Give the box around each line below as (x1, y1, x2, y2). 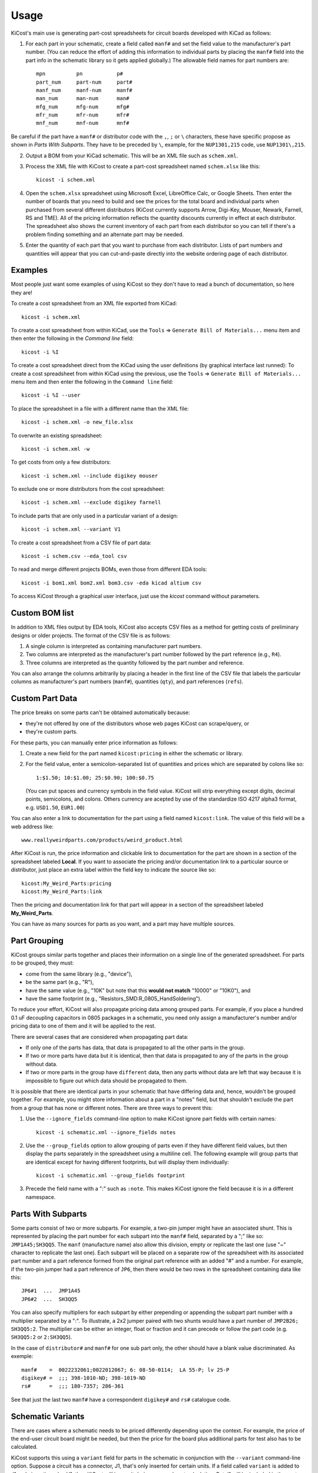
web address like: (11, 823, 54, 830)
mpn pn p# (36, 71, 124, 77)
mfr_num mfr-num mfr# (36, 112, 130, 118)
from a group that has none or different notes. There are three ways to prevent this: (11, 1104, 213, 1111)
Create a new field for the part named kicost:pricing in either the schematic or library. (25, 749, 243, 757)
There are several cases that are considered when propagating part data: (11, 1033, 188, 1040)
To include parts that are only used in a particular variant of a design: (11, 512, 178, 519)
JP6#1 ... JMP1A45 (21, 1287, 81, 1294)
